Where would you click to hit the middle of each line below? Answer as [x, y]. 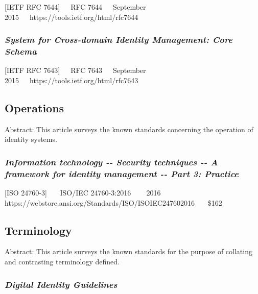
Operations [34, 107]
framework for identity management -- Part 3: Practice [122, 173]
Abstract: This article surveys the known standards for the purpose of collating [128, 251]
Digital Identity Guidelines [61, 284]
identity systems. [31, 139]
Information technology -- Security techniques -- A [111, 162]
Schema [21, 51]
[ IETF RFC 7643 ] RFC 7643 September [75, 70]
